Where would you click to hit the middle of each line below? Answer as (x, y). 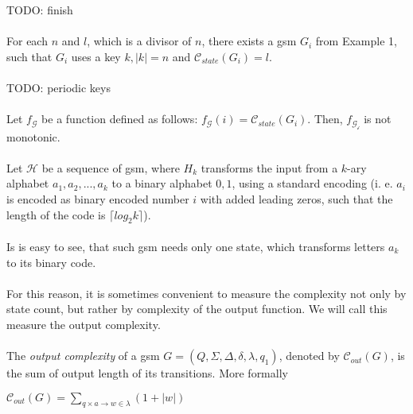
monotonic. (33, 136)
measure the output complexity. (84, 324)
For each (27, 41)
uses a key (96, 56)
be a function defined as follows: (120, 119)
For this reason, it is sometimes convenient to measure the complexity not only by (206, 293)
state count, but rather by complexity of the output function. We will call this (197, 309)
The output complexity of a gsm (83, 356)
